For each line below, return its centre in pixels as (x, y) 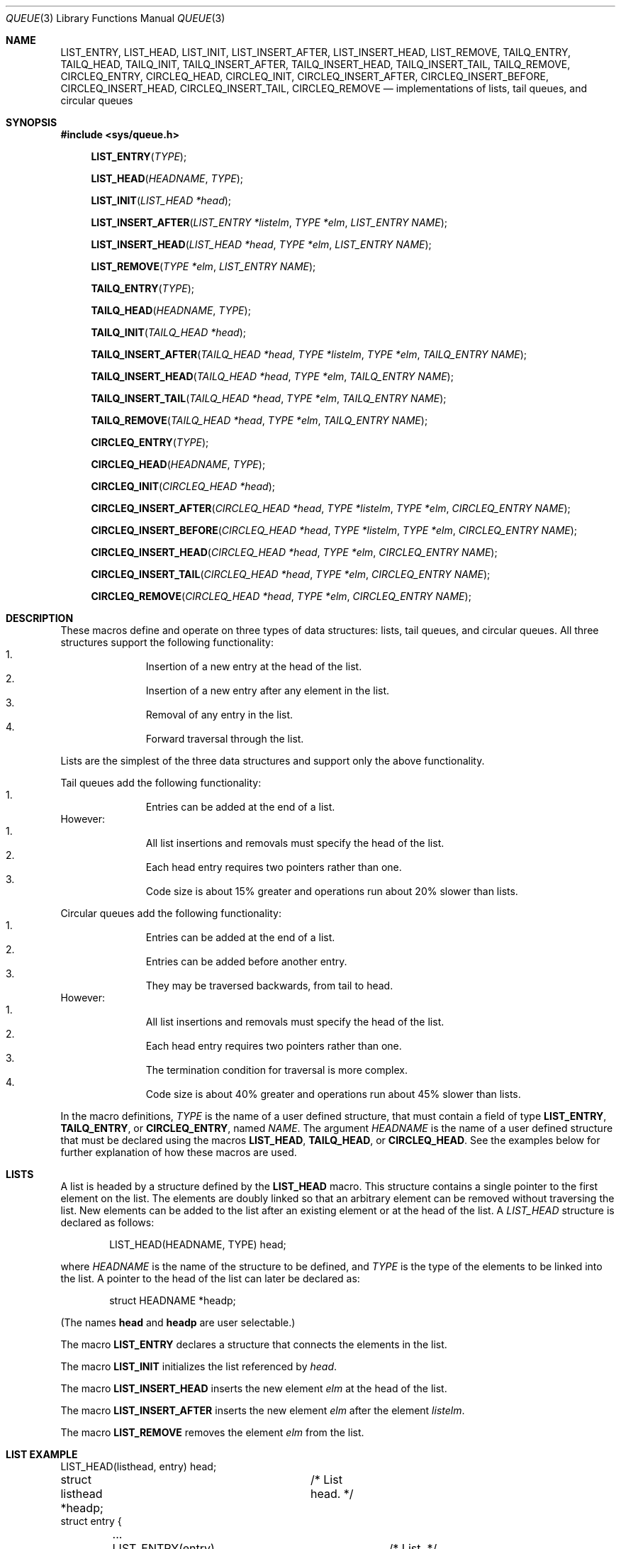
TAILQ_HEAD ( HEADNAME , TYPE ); (171, 310)
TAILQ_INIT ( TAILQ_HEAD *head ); (169, 332)
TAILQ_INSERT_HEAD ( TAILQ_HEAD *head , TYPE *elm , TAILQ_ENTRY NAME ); (272, 376)
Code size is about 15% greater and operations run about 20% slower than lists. (332, 891)
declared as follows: (107, 1222)
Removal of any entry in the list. (219, 715)
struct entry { (91, 1521)
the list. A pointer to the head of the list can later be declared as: (210, 1278)
